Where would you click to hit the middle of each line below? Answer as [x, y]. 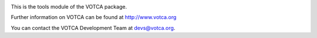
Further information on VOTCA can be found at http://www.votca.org [94, 17]
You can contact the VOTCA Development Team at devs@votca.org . [93, 28]
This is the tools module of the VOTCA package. [69, 7]
